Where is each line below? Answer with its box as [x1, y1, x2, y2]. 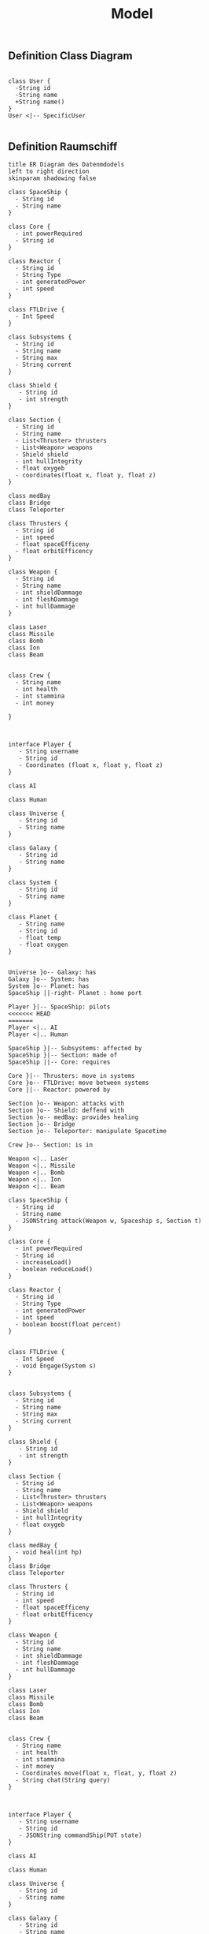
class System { [8, 879, 58, 887]
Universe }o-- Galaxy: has [8, 968, 97, 977]
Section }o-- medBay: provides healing [8, 1113, 139, 1121]
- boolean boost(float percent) [15, 1321, 122, 1329]
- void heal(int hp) [15, 1548, 82, 1557]
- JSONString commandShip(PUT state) [18, 1831, 143, 1839]
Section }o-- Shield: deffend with [8, 1106, 125, 1115]
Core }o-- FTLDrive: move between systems [8, 1079, 149, 1087]
